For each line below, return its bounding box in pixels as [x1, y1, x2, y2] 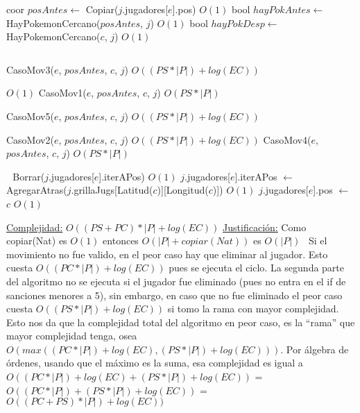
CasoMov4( [263, 132, 311, 146]
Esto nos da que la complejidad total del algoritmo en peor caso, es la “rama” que [6, 314, 355, 329]
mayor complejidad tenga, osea [6, 328, 137, 343]
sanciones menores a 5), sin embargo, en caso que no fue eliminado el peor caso [6, 287, 343, 302]
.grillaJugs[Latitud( [71, 183, 153, 197]
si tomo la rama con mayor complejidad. [167, 301, 339, 316]
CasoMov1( [38, 85, 87, 100]
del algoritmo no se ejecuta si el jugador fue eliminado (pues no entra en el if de [6, 273, 346, 288]
